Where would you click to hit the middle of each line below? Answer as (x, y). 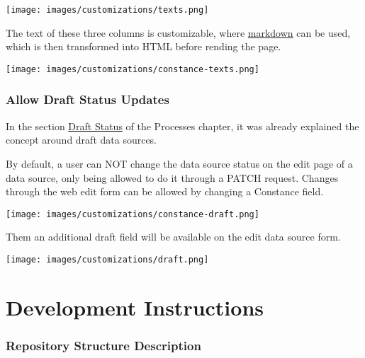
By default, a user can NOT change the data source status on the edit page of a (179, 163)
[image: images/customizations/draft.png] (107, 259)
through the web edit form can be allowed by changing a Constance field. (165, 191)
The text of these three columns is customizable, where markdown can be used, (178, 32)
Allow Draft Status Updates (88, 99)
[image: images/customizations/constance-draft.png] (133, 214)
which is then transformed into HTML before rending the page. (144, 46)
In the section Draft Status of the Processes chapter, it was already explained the (182, 126)
